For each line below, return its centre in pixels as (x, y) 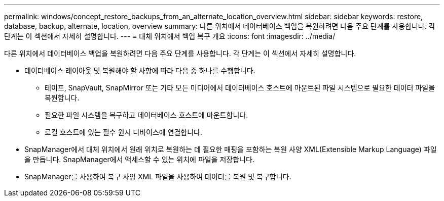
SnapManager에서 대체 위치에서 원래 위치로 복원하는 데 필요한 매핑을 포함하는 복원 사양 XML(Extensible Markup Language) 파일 (231, 149)
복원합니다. (62, 98)
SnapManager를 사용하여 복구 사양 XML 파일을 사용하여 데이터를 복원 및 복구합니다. (158, 177)
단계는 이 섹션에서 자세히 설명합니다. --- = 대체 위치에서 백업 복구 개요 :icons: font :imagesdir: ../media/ (170, 36)
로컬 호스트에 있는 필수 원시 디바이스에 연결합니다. (124, 132)
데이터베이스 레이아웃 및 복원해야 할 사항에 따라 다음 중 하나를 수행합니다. (140, 70)
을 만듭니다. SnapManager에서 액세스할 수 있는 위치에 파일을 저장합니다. (139, 159)
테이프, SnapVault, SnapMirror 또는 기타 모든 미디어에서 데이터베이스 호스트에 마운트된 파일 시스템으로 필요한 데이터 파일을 (240, 88)
